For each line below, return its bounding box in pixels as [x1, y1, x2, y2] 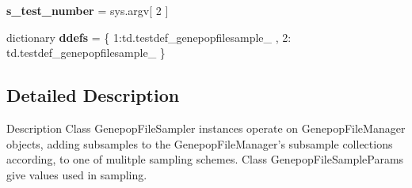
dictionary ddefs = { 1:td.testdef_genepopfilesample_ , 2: [6, 28, 292, 45]
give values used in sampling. [6, 166, 147, 182]
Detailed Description [6, 83, 180, 107]
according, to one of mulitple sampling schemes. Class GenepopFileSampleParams [6, 151, 404, 167]
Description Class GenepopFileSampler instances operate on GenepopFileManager [6, 119, 406, 136]
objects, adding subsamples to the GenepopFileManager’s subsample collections [6, 135, 393, 152]
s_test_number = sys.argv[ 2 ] [6, 2, 169, 18]
